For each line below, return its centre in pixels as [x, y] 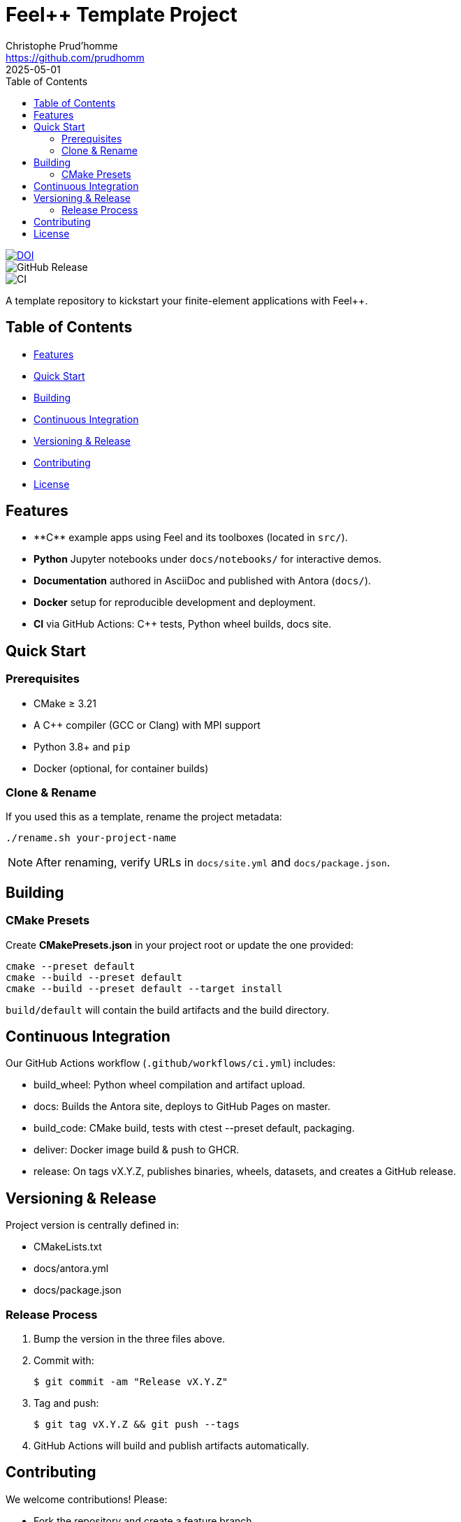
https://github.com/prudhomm [75, 57]
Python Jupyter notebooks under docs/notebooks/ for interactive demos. [208, 559]
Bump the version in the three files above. [130, 1339]
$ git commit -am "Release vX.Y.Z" [131, 1382]
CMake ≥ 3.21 [65, 703]
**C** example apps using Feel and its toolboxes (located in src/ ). [191, 538]
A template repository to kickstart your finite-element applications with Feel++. [187, 300]
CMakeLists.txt [68, 1247]
